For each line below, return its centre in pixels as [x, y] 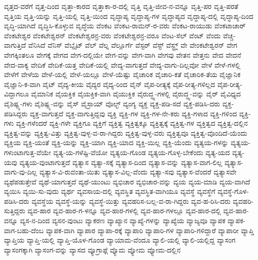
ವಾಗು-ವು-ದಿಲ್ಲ [21, 172]
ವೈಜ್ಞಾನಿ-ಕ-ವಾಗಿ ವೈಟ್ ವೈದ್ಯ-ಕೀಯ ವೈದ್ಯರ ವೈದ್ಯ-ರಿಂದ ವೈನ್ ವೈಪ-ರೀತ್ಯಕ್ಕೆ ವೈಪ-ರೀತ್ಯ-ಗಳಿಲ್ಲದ [110, 84]
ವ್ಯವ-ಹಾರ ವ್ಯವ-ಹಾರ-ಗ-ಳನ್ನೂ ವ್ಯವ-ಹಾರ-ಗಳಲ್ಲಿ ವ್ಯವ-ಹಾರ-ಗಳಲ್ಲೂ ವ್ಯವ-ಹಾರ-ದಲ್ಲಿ [124, 211]
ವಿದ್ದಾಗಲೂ [16, 94]
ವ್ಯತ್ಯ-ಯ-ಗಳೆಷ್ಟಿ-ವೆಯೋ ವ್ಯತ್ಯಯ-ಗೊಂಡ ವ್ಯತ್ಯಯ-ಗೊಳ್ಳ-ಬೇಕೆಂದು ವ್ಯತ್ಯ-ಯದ [142, 152]
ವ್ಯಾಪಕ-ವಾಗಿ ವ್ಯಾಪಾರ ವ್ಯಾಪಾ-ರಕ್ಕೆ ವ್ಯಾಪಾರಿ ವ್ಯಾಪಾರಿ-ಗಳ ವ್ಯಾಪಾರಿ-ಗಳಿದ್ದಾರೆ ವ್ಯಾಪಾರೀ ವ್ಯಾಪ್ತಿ [150, 230]
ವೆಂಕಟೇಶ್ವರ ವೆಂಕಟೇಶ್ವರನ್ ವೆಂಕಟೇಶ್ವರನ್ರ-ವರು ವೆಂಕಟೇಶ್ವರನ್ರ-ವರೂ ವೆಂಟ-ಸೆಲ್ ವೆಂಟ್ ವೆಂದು [112, 35]
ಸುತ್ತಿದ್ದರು [15, 211]
